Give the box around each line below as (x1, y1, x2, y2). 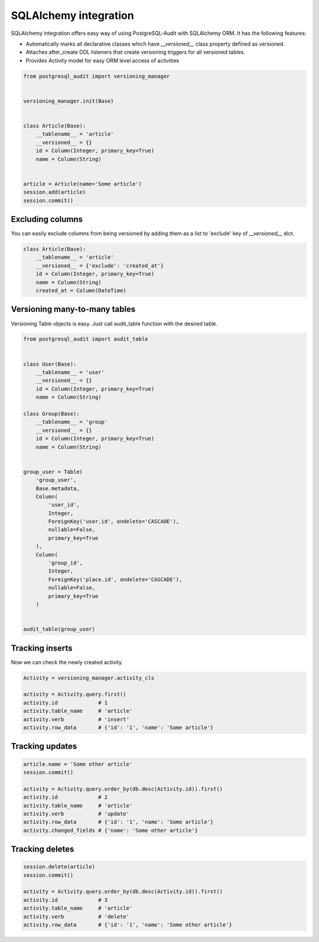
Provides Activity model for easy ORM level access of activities (25, 57, 180, 64)
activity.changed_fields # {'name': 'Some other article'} (23, 827, 198, 834)
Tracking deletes (11, 844, 74, 854)
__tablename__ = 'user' (35, 369, 105, 376)
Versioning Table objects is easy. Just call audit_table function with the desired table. (11, 320, 218, 327)
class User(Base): (23, 361, 77, 367)
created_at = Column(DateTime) (35, 287, 126, 294)
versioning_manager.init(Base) (23, 98, 115, 104)
